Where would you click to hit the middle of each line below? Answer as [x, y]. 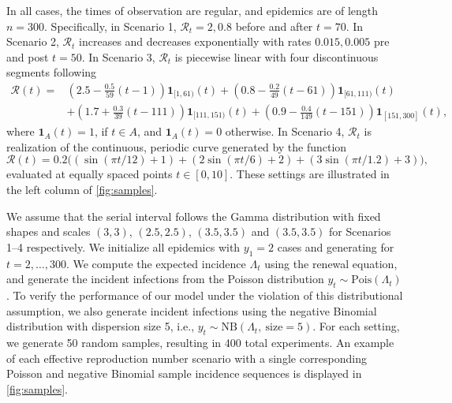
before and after [274, 26]
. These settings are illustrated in [310, 174]
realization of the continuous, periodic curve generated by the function [177, 146]
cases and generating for [336, 246]
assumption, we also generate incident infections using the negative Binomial [192, 310]
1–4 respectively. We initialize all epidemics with [123, 246]
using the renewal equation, [331, 263]
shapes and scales [49, 231]
